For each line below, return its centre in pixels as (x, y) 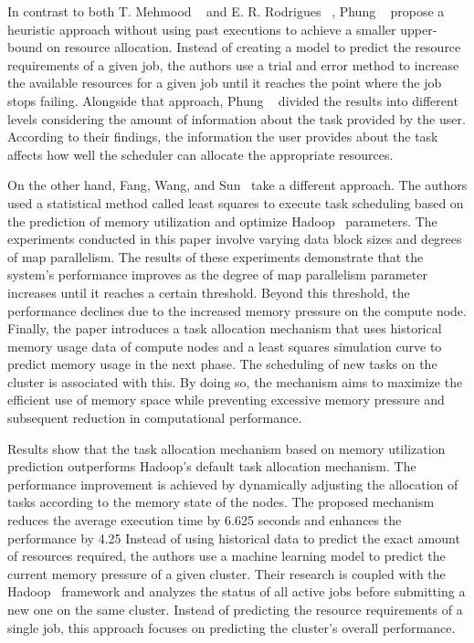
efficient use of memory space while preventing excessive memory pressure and (226, 400)
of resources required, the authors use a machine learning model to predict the (226, 556)
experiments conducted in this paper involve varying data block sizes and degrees (235, 239)
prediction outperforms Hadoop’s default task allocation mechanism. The (212, 466)
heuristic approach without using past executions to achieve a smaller (202, 29)
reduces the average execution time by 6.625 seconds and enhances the (205, 520)
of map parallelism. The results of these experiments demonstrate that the (216, 256)
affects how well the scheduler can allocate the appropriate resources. (200, 154)
